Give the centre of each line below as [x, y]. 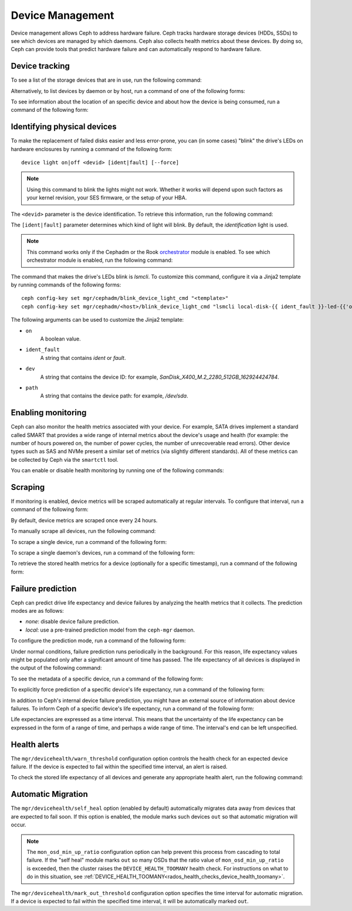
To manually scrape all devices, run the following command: [83, 531]
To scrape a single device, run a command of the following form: [89, 542]
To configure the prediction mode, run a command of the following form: [98, 640]
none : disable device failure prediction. [72, 622]
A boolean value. [61, 339]
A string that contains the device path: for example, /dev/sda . [114, 396]
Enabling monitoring [49, 413]
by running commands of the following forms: [66, 285]
